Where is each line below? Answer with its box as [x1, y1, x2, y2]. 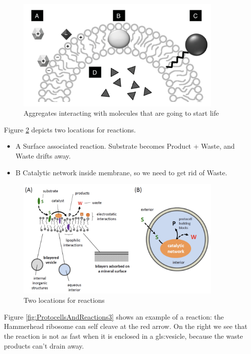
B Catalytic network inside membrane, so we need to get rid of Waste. [15, 167, 227, 177]
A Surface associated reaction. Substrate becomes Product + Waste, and [15, 141, 235, 151]
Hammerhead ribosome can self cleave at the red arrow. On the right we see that [4, 321, 248, 331]
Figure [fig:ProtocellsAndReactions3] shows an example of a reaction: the [4, 311, 224, 322]
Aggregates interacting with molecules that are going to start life [24, 108, 219, 118]
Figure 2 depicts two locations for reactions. [4, 124, 136, 134]
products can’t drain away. [4, 340, 84, 351]
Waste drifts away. [15, 151, 71, 161]
